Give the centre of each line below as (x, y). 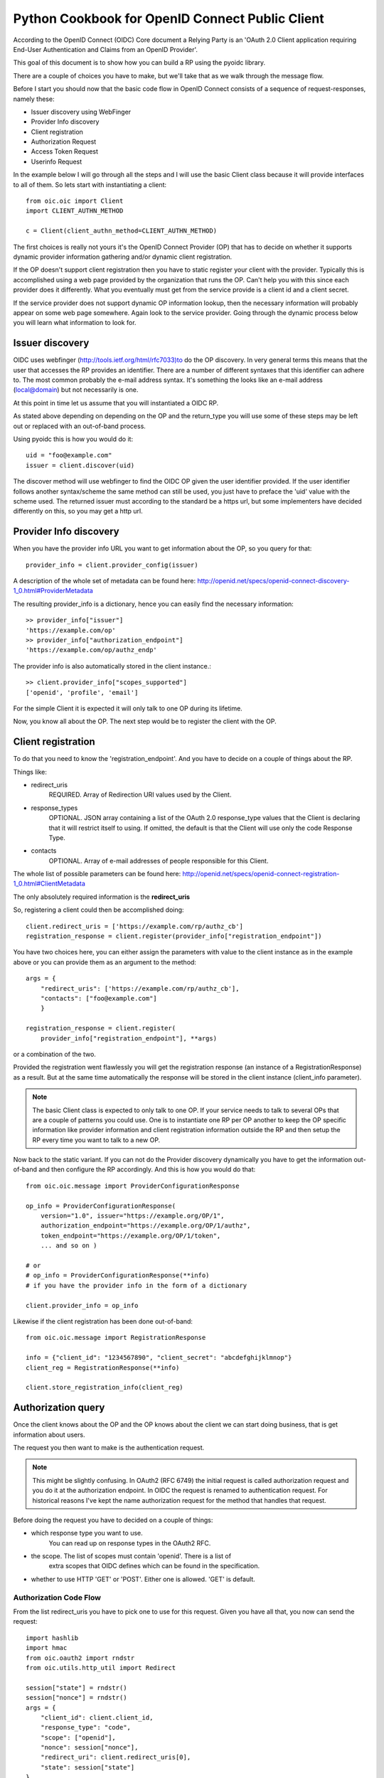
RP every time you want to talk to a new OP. (96, 1140)
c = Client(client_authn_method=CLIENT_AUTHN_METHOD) (121, 231)
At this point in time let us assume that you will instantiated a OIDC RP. (116, 403)
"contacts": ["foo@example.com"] (99, 998)
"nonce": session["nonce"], (89, 1747)
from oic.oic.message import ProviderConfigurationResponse (133, 1186)
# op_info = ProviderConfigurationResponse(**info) (118, 1276)
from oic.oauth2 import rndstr (80, 1658)
